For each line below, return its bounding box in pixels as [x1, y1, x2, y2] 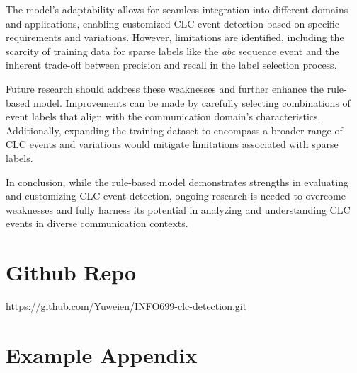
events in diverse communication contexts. [6, 216, 188, 231]
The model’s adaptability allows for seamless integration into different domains [6, 2, 348, 16]
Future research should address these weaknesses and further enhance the [6, 81, 324, 96]
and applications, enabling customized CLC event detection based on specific [6, 16, 340, 30]
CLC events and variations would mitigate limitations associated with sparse [6, 137, 339, 151]
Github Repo [6, 258, 137, 287]
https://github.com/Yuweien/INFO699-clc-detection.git [6, 299, 247, 314]
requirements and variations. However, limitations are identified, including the [6, 30, 344, 45]
